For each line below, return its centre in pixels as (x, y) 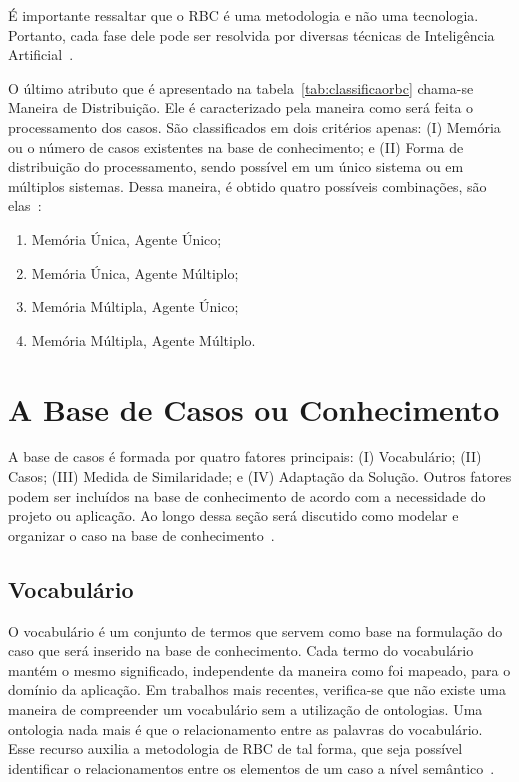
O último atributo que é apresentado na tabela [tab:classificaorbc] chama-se (241, 87)
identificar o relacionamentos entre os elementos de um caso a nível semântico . (251, 767)
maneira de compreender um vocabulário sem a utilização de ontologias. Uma (245, 708)
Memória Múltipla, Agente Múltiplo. (143, 339)
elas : (25, 205)
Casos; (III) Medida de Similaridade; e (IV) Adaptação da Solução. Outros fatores (260, 476)
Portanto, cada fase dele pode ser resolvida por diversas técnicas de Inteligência (251, 34)
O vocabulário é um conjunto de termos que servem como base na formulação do (255, 630)
